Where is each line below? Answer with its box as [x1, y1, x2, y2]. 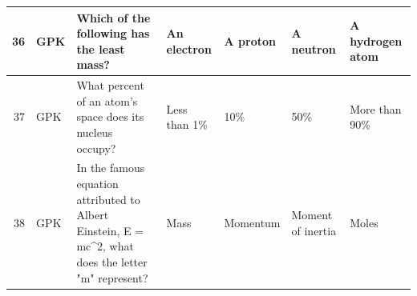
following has [76, 25, 150, 42]
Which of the [76, 9, 151, 26]
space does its [76, 108, 144, 125]
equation [76, 174, 119, 191]
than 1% [166, 116, 208, 133]
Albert [76, 206, 109, 223]
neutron [291, 40, 336, 57]
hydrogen [350, 32, 403, 49]
